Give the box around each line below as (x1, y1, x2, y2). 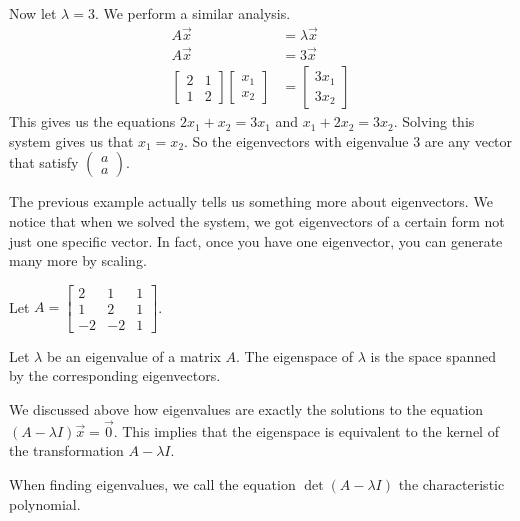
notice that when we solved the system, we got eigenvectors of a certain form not (9, 210, 505, 231)
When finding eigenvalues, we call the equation (9, 473, 296, 494)
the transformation (9, 440, 124, 461)
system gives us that (9, 130, 134, 151)
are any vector (424, 130, 513, 151)
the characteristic (398, 473, 505, 494)
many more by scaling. (9, 250, 147, 271)
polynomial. (9, 493, 81, 514)
